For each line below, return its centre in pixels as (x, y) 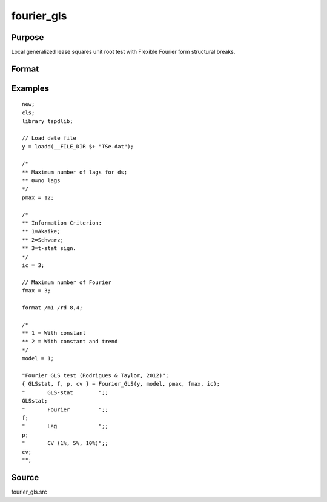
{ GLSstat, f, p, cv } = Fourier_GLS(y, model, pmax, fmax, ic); (121, 384)
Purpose (28, 37)
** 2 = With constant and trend (70, 342)
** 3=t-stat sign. (49, 249)
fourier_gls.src (29, 492)
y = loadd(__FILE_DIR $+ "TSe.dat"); (78, 147)
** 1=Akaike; (41, 231)
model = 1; (38, 358)
